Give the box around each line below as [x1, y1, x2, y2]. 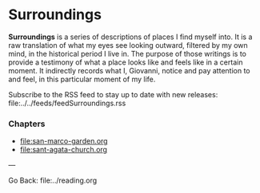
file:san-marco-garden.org [19, 136, 108, 146]
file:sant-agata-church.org [19, 145, 108, 155]
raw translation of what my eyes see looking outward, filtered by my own [8, 40, 248, 49]
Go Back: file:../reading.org [8, 175, 98, 185]
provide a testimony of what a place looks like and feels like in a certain [8, 57, 243, 67]
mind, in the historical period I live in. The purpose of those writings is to [8, 49, 246, 58]
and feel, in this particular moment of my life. [8, 74, 156, 84]
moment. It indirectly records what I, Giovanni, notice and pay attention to [8, 65, 250, 75]
